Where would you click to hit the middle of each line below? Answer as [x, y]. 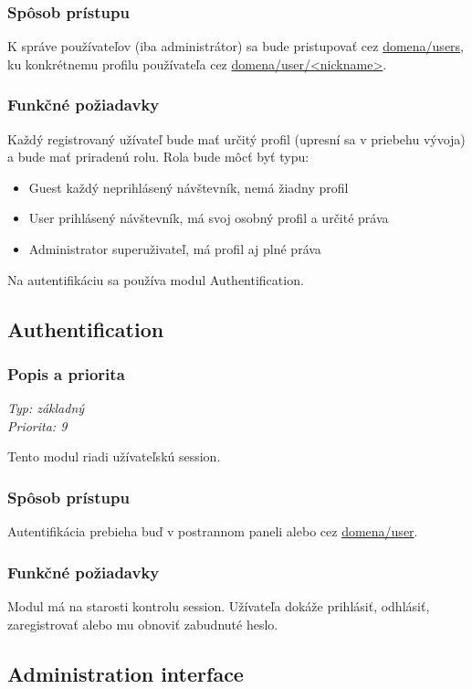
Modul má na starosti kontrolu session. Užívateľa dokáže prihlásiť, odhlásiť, [219, 606]
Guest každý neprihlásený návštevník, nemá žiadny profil [189, 187]
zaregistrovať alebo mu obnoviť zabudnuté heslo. [143, 624]
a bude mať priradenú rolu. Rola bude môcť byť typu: [158, 157]
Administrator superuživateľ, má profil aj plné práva [175, 249]
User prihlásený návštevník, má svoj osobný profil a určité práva [209, 218]
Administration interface [126, 673]
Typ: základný [46, 408]
